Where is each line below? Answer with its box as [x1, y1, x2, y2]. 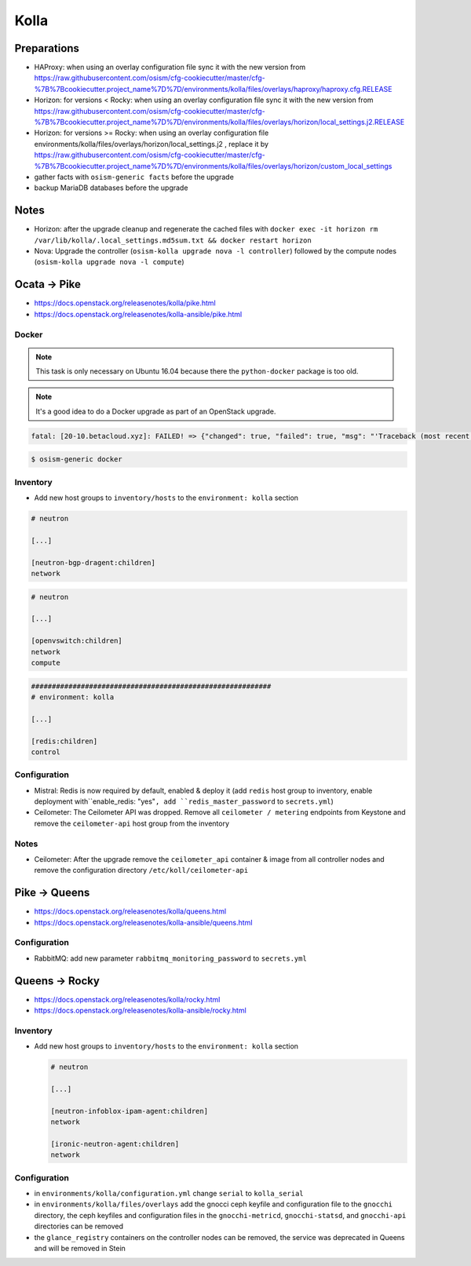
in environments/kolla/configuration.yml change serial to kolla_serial [34, 1189, 304, 1199]
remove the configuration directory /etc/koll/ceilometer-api [34, 866, 249, 875]
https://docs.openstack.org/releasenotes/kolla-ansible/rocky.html [34, 1005, 246, 1016]
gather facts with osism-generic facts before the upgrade [34, 172, 235, 181]
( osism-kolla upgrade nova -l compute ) [34, 257, 184, 267]
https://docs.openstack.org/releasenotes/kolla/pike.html [34, 298, 216, 308]
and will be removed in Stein [34, 1244, 126, 1253]
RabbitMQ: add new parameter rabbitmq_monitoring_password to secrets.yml [34, 954, 308, 963]
